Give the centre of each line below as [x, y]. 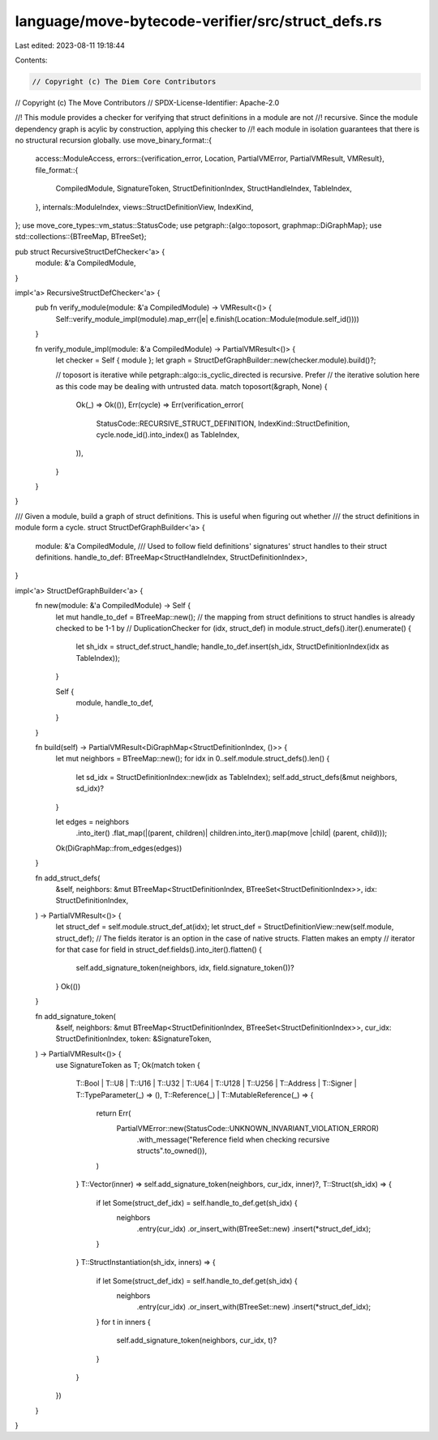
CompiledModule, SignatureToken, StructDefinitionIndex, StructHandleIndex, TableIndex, [204, 189]
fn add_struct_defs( [68, 878]
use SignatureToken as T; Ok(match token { [128, 1065]
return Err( [114, 1113]
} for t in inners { [124, 1322]
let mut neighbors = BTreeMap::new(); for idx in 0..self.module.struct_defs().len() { [193, 759]
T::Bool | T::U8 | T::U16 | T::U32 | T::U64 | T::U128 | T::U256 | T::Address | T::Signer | [216, 1083]
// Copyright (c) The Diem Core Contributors [124, 81]
